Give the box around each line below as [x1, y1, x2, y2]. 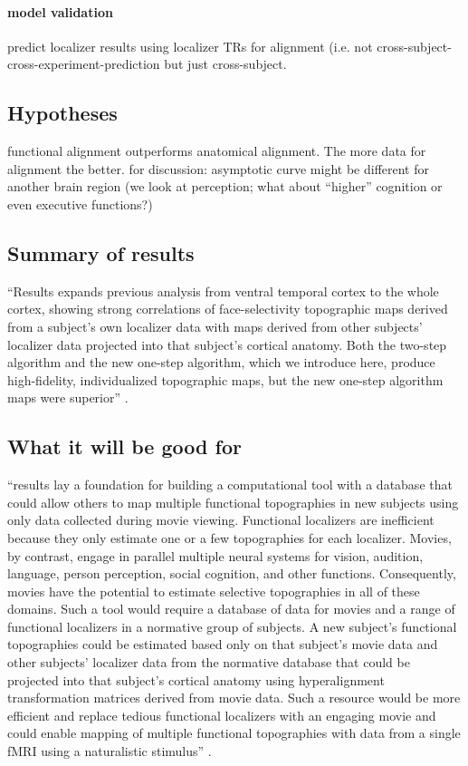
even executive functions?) [7, 194, 153, 213]
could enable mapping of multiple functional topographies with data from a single [7, 723, 461, 742]
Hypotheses [7, 99, 118, 127]
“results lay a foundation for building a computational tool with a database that [7, 475, 453, 494]
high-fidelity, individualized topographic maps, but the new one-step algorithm [7, 370, 444, 389]
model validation [7, 2, 113, 21]
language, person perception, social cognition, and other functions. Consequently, [7, 564, 456, 583]
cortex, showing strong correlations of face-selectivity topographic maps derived [7, 299, 448, 318]
